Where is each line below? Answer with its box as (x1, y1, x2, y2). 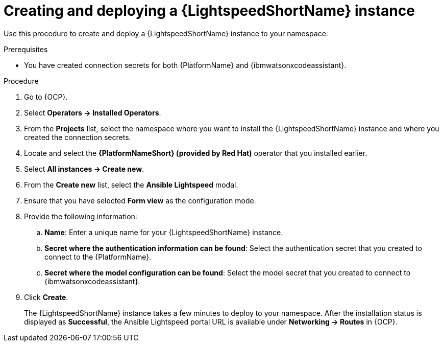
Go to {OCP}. (24, 92, 68, 101)
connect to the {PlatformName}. (44, 252, 152, 261)
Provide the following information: (24, 212, 137, 221)
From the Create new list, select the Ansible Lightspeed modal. (24, 180, 238, 189)
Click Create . (24, 292, 68, 302)
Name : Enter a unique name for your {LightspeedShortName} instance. (44, 227, 283, 237)
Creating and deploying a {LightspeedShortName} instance (4, 2, 415, 19)
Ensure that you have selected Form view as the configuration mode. (24, 196, 256, 205)
